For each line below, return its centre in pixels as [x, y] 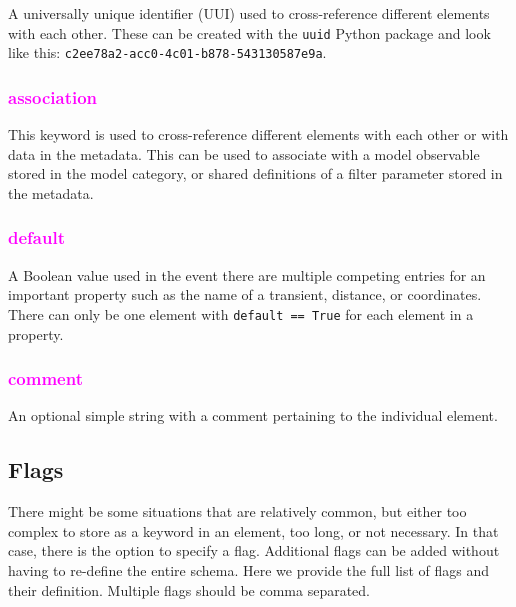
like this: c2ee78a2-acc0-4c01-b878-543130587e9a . [167, 52]
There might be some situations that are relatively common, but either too [237, 511]
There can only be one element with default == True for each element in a [241, 313]
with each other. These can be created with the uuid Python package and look [249, 32]
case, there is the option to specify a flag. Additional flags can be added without [254, 550]
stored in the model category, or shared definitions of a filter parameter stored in [255, 173]
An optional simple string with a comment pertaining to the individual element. [253, 415]
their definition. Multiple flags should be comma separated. [189, 589]
